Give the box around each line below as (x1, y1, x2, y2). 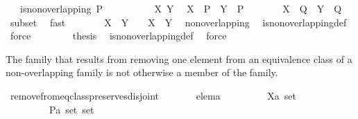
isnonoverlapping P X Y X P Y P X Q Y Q (19, 1, 342, 15)
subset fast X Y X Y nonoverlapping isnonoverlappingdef (10, 15, 347, 29)
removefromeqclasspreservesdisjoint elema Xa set (10, 88, 297, 102)
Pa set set (49, 102, 94, 116)
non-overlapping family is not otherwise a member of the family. (6, 65, 278, 80)
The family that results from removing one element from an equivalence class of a (6, 51, 352, 66)
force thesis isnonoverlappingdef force (10, 28, 227, 43)
